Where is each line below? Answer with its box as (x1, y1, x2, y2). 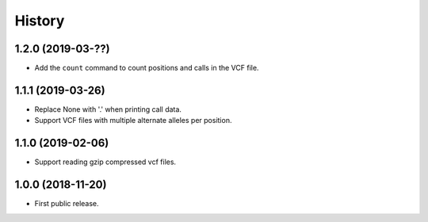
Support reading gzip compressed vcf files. (34, 157, 177, 166)
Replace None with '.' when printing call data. (34, 104, 182, 114)
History (14, 12, 65, 29)
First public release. (34, 199, 99, 209)
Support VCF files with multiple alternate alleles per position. (34, 116, 232, 125)
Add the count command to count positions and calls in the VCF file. (34, 63, 259, 73)
